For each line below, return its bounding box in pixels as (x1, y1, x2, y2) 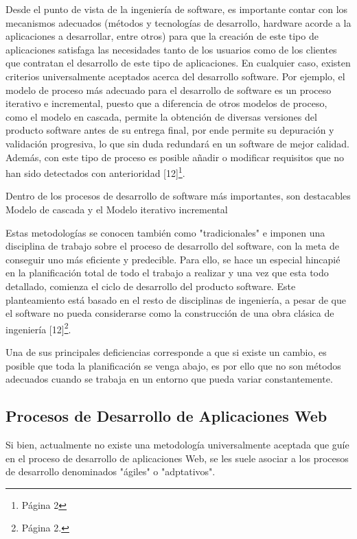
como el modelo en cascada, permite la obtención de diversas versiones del (5, 109, 317, 123)
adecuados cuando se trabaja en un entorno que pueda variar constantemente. (5, 372, 333, 386)
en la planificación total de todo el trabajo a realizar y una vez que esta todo (5, 265, 329, 280)
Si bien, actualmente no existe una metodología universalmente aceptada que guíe (5, 437, 349, 451)
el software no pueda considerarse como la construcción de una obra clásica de (5, 306, 334, 320)
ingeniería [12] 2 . (5, 320, 71, 336)
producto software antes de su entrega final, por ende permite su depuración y (5, 123, 334, 137)
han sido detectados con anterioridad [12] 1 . (5, 164, 185, 180)
